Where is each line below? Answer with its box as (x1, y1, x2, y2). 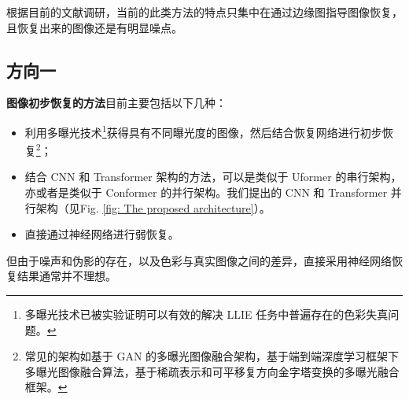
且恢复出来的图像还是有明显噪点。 (6, 19, 182, 35)
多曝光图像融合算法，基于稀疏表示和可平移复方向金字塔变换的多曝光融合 (24, 363, 400, 379)
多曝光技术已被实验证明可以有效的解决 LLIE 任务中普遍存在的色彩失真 (24, 306, 389, 323)
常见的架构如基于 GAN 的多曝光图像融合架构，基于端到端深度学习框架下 (24, 348, 400, 364)
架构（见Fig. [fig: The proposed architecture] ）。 (35, 199, 271, 216)
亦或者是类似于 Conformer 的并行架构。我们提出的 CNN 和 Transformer (24, 184, 388, 201)
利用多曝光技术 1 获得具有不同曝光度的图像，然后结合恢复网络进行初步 (24, 121, 382, 140)
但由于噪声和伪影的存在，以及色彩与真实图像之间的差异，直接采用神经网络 (6, 252, 392, 268)
